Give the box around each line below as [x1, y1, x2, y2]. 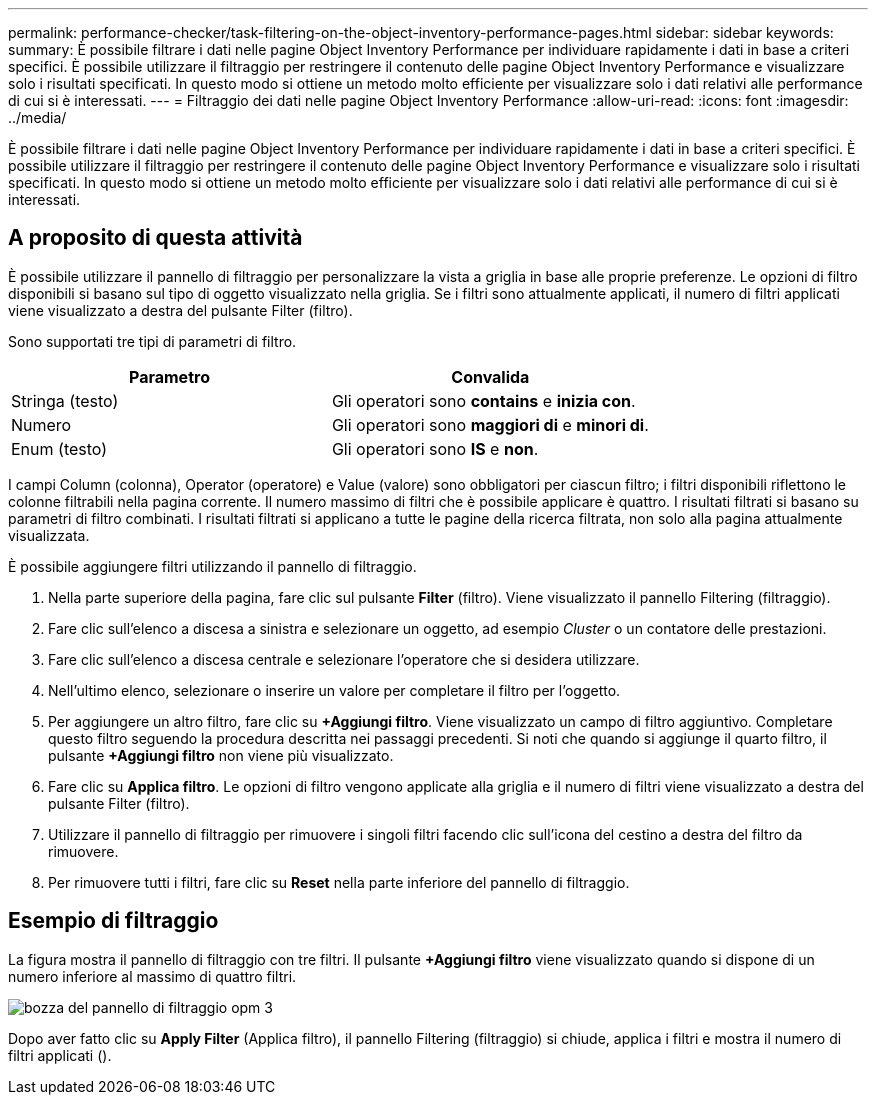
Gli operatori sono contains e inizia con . [331, 390, 636, 411]
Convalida [451, 366, 530, 387]
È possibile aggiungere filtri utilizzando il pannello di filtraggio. [8, 557, 417, 575]
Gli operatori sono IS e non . [331, 438, 539, 459]
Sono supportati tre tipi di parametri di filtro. [8, 332, 297, 350]
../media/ [8, 109, 67, 126]
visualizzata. [8, 526, 90, 544]
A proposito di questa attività [8, 225, 303, 251]
